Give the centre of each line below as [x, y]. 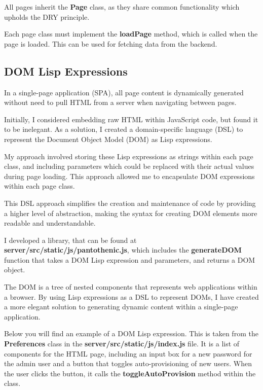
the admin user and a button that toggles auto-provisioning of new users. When [128, 363]
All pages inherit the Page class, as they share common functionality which [122, 7]
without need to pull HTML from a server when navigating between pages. [120, 102]
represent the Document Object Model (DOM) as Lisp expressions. [108, 139]
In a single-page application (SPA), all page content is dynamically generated [124, 92]
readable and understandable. [50, 223]
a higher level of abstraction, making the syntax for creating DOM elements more [131, 213]
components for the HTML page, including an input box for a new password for [128, 353]
